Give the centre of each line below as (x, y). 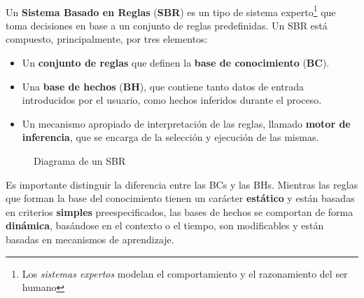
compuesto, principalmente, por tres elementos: (107, 39)
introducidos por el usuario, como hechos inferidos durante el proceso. (172, 100)
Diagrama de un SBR (80, 161)
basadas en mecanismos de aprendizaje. (90, 239)
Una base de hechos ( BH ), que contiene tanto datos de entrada (163, 86)
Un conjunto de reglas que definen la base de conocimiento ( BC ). (176, 63)
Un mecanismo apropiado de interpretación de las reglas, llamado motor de (186, 123)
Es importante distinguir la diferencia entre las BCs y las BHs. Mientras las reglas (182, 184)
